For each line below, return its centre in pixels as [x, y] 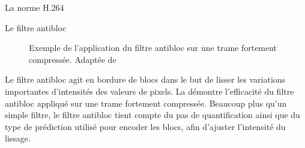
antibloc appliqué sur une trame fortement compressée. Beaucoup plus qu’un [146, 103]
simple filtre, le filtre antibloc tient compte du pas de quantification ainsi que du [152, 115]
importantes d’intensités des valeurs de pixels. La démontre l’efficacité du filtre [149, 91]
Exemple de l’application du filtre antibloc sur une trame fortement [153, 48]
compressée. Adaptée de [73, 59]
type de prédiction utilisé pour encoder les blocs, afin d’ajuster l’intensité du [145, 126]
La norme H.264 [35, 7]
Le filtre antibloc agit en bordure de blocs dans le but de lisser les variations [145, 79]
